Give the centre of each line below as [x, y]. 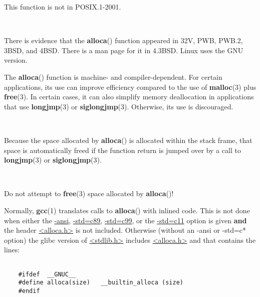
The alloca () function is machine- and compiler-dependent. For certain [113, 77]
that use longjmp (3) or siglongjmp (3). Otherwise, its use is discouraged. [119, 106]
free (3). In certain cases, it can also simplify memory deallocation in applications [129, 97]
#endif [29, 291]
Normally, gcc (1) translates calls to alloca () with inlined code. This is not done [127, 210]
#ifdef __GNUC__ [47, 274]
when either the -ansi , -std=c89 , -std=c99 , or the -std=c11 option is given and [125, 220]
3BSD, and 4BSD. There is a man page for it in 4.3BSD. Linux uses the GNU [124, 50]
